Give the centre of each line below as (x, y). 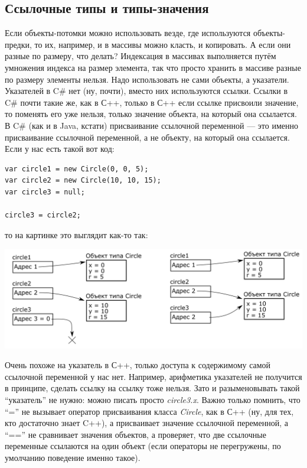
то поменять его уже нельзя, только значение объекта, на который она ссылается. (151, 114)
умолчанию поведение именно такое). (73, 457)
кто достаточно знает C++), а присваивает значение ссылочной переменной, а (146, 423)
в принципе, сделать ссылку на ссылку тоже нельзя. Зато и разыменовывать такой (152, 388)
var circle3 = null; (45, 192)
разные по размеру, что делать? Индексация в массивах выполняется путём (141, 56)
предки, (18, 44)
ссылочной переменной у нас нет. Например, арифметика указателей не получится (153, 376)
